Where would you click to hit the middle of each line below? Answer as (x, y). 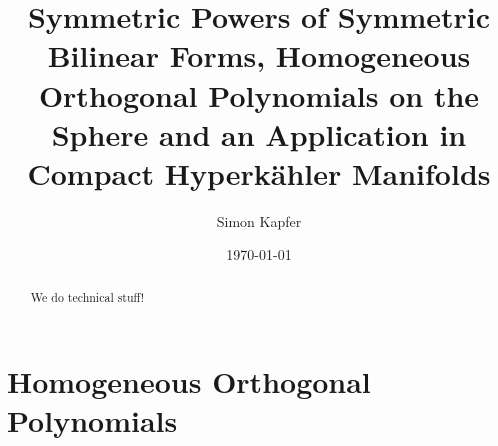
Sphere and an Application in (259, 133)
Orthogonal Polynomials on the (259, 94)
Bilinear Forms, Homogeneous (259, 55)
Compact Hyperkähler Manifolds (259, 172)
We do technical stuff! (87, 296)
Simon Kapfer (259, 220)
